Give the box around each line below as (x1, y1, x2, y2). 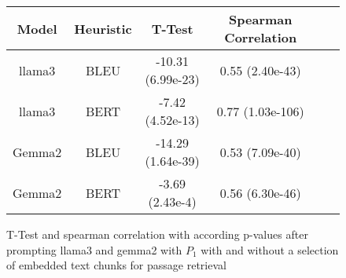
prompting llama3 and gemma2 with (6, 241, 182, 258)
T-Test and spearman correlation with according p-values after (6, 226, 308, 242)
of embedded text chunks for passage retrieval (6, 257, 226, 273)
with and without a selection (201, 241, 339, 258)
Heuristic (74, 19, 132, 38)
